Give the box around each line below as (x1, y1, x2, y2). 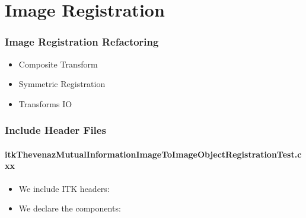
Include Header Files (5, 123, 106, 137)
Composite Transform (18, 57, 98, 70)
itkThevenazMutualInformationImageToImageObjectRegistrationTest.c (5, 148, 302, 160)
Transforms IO (18, 97, 72, 110)
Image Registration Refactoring (5, 34, 159, 49)
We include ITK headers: (18, 182, 110, 194)
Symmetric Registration (18, 78, 106, 90)
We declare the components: (18, 202, 121, 214)
